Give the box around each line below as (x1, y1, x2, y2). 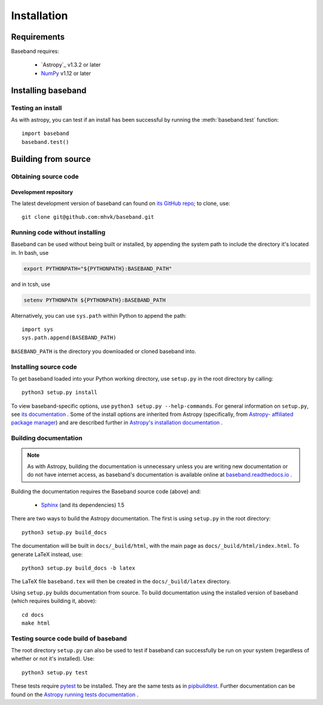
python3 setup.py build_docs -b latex (22, 564, 136, 571)
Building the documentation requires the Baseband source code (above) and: (11, 487, 202, 495)
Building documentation (11, 434, 83, 442)
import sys (22, 326, 54, 333)
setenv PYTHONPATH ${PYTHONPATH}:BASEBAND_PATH (23, 297, 166, 303)
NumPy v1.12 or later (41, 70, 92, 77)
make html (22, 619, 50, 626)
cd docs (22, 611, 44, 618)
